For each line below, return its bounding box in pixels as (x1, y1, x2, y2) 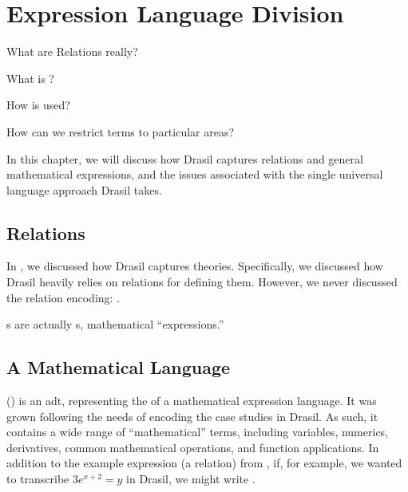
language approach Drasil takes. (6, 181, 162, 198)
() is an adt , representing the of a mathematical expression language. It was (6, 392, 377, 409)
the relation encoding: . (6, 289, 121, 305)
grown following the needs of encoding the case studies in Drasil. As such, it (6, 407, 378, 424)
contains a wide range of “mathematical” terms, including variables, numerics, (6, 423, 389, 440)
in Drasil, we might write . (126, 470, 255, 487)
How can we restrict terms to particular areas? (6, 123, 235, 140)
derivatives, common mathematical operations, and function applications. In (6, 439, 379, 455)
